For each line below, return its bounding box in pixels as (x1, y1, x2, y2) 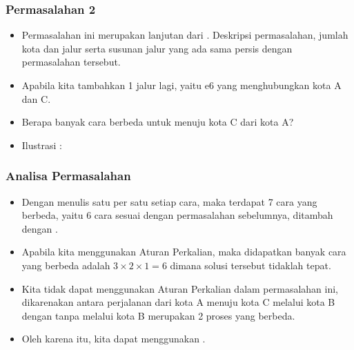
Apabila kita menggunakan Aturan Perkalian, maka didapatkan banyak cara (21, 244, 346, 259)
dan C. (21, 91, 51, 106)
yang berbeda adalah (21, 257, 110, 272)
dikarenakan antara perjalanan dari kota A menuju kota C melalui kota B (21, 295, 335, 309)
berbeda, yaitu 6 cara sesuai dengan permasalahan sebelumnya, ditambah (21, 208, 333, 222)
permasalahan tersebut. (21, 55, 121, 69)
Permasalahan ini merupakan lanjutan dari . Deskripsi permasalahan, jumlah (21, 28, 348, 42)
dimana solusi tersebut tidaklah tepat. (170, 257, 331, 272)
